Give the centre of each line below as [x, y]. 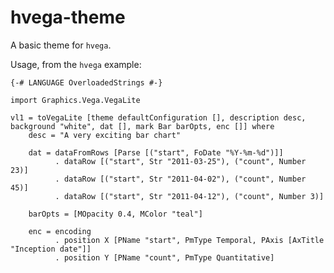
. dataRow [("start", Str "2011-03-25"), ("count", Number [180, 161]
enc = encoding [60, 231]
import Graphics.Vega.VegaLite [75, 100]
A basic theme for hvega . [61, 45]
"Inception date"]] [51, 249]
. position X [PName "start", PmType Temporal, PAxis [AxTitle [189, 240]
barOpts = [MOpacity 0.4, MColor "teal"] [115, 214]
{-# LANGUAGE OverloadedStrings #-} [86, 82]
